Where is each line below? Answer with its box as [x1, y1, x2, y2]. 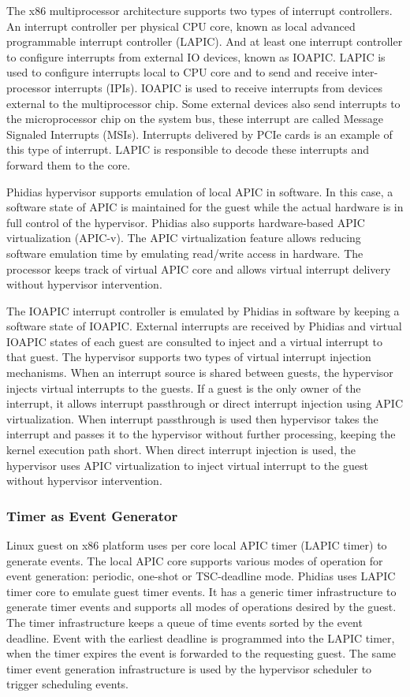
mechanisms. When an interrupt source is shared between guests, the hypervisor [6, 364, 393, 381]
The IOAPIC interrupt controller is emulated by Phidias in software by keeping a [6, 302, 400, 319]
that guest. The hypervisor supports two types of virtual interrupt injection [6, 348, 371, 365]
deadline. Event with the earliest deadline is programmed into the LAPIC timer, [6, 629, 395, 646]
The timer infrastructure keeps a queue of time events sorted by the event [6, 614, 363, 630]
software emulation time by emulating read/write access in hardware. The [6, 244, 363, 261]
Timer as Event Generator [6, 505, 178, 525]
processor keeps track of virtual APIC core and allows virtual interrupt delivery [6, 260, 391, 277]
